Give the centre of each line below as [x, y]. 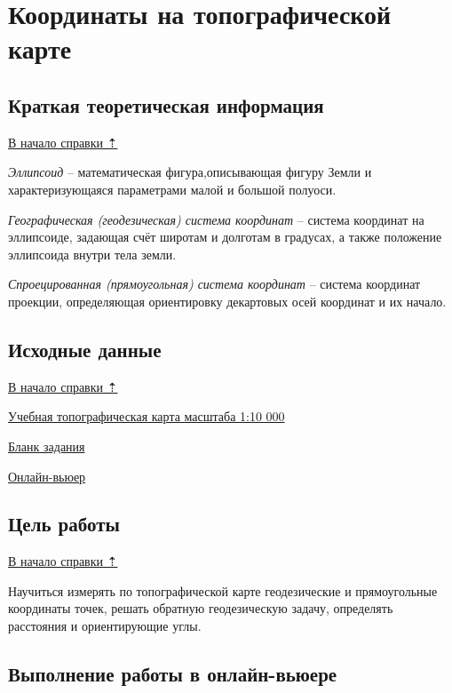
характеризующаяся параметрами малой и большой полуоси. [172, 189]
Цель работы [64, 524]
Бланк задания [47, 446]
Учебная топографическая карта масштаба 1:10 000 [147, 416]
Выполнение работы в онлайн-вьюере [173, 674]
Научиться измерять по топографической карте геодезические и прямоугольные [223, 590]
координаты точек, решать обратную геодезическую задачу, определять [201, 608]
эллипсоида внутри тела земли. [92, 254]
